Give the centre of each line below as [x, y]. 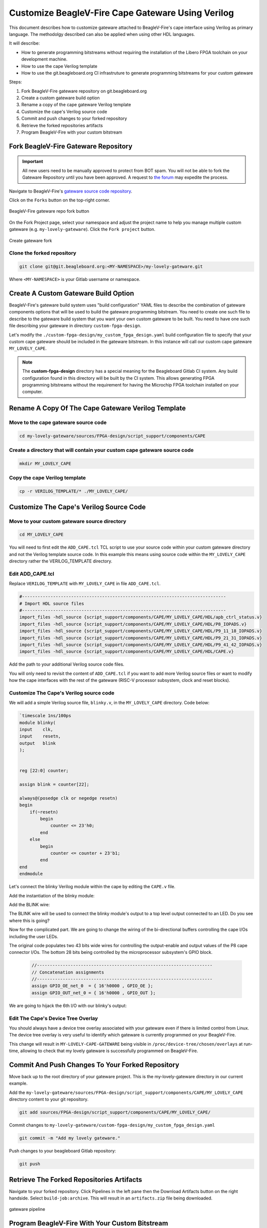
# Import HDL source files [52, 603]
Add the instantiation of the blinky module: [52, 895]
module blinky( [37, 723]
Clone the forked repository [43, 253]
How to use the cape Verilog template [59, 66]
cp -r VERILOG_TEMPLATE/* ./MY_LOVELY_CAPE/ [74, 491]
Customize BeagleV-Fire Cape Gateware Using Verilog [121, 13]
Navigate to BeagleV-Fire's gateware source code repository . [71, 191]
